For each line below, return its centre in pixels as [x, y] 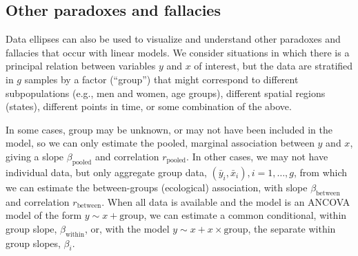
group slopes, [33, 243]
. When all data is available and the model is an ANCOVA [226, 201]
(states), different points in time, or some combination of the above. [149, 106]
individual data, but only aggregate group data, [106, 172]
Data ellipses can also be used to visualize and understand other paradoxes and [173, 39]
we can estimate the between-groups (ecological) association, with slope [157, 187]
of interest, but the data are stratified [274, 66]
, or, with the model [127, 228]
